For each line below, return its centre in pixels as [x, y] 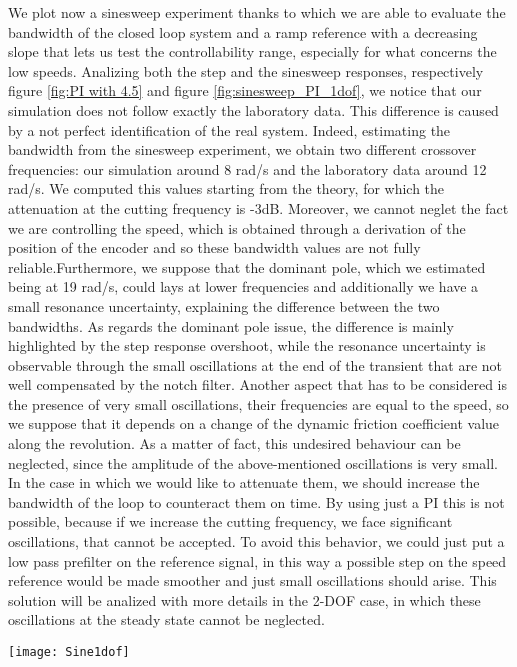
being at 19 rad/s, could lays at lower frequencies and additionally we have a [243, 286]
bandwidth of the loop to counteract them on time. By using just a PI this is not [256, 501]
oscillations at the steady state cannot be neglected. [166, 619]
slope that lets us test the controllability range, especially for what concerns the [252, 51]
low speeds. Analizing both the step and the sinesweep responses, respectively [246, 70]
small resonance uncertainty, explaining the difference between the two [224, 305]
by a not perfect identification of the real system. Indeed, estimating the [229, 129]
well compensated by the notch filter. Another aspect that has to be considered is [258, 384]
